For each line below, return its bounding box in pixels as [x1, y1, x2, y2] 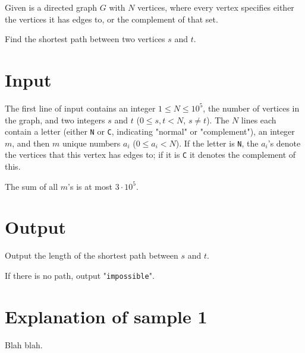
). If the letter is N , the [175, 136, 259, 149]
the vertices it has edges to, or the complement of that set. [5, 12, 218, 25]
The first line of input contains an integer [5, 101, 156, 114]
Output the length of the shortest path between [5, 249, 178, 262]
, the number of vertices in [203, 101, 300, 114]
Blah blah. [5, 338, 43, 351]
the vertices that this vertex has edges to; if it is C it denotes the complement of [5, 148, 296, 161]
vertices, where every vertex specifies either [137, 1, 294, 13]
